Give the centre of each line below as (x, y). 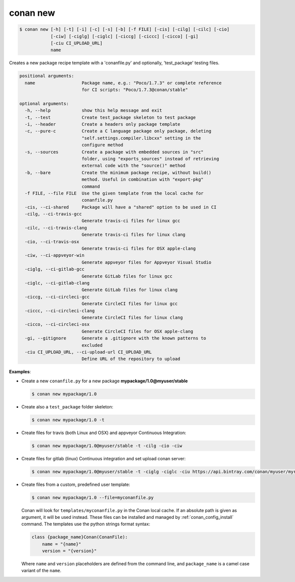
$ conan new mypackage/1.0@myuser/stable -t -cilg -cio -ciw (107, 446)
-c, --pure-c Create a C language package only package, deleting (118, 131)
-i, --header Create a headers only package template (103, 124)
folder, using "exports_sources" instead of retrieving (150, 159)
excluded (92, 345)
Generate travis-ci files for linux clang (133, 235)
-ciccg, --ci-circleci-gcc (57, 297)
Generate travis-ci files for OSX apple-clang (139, 249)
